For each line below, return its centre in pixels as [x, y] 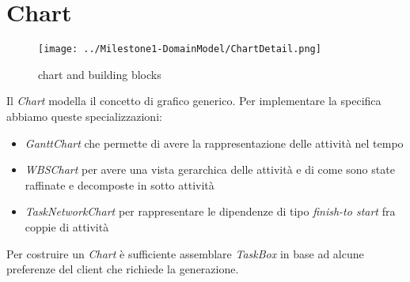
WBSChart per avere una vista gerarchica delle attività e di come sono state [210, 169]
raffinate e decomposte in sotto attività [120, 184]
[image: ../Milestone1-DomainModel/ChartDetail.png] [180, 49]
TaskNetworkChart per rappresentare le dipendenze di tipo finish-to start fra [210, 211]
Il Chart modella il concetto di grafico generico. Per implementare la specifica [194, 101]
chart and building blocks [100, 74]
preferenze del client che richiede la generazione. [123, 269]
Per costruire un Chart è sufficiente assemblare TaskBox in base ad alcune [185, 253]
